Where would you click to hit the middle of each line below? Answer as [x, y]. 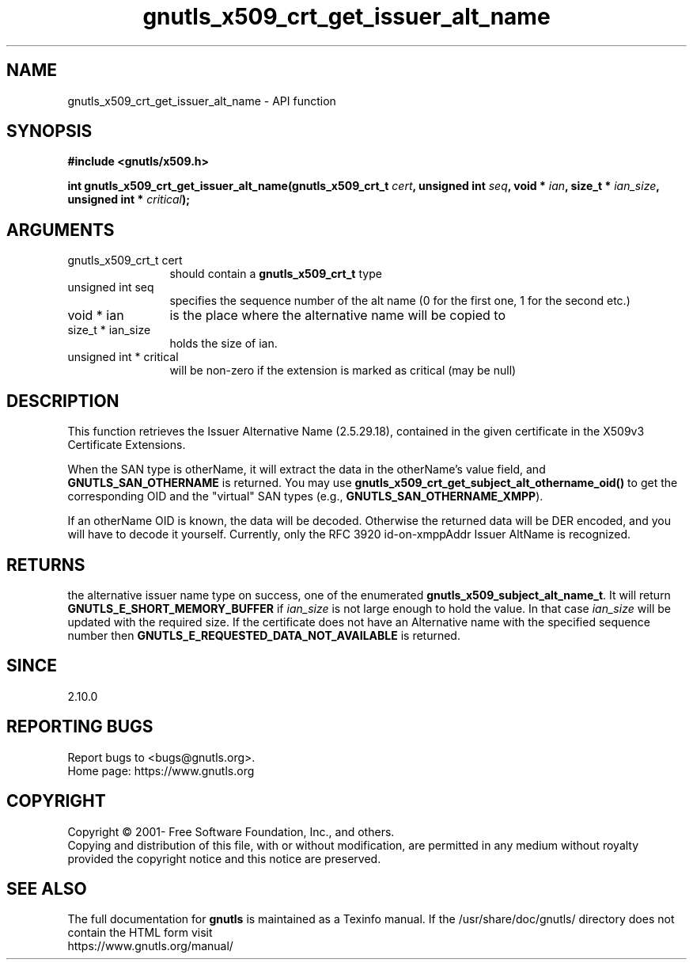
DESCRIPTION [63, 401]
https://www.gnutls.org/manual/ [150, 946]
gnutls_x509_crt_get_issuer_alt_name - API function [202, 101]
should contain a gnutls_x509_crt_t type [276, 274]
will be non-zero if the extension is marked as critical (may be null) [343, 371]
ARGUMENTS [61, 230]
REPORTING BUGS [80, 727]
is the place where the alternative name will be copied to [337, 316]
